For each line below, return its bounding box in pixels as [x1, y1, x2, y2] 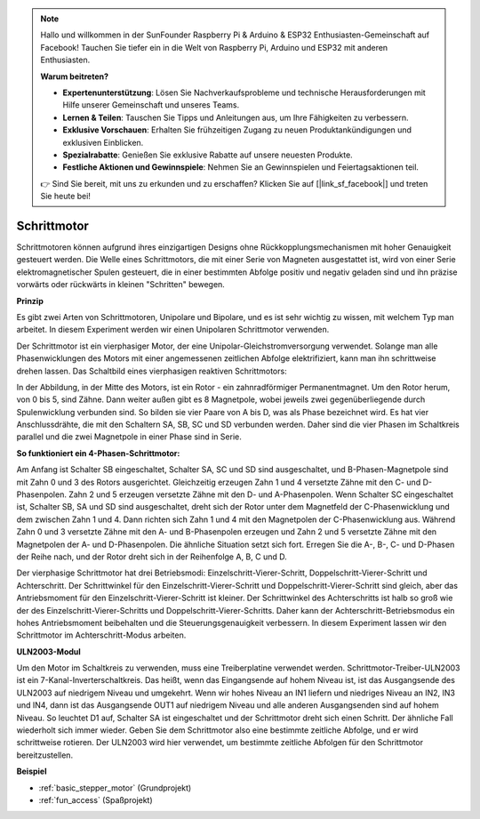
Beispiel [16, 766, 47, 777]
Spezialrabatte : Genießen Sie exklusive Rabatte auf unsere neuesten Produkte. [62, 149, 353, 160]
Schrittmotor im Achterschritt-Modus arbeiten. [16, 630, 187, 640]
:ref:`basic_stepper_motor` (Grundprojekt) [38, 783, 192, 793]
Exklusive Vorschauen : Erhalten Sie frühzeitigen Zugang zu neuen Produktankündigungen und [62, 124, 412, 135]
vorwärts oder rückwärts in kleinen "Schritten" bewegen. [16, 279, 226, 290]
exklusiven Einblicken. [62, 137, 144, 148]
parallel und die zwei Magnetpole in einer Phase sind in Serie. [16, 431, 242, 442]
